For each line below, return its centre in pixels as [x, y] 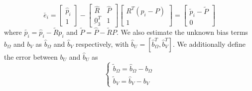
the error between [31, 56]
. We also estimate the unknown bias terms [182, 32]
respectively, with [102, 44]
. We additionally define [209, 44]
